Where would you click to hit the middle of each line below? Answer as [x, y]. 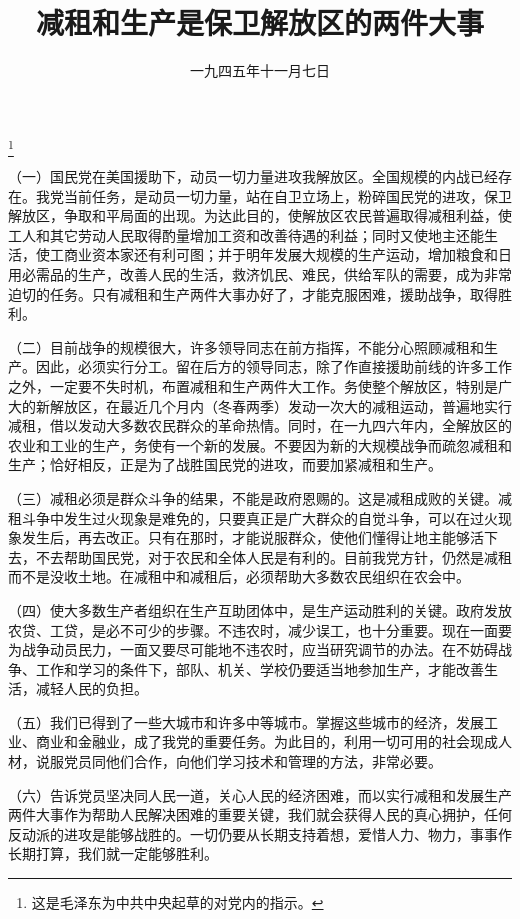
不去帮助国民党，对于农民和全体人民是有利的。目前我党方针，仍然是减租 [273, 556]
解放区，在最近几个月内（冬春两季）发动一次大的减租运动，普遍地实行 [280, 405]
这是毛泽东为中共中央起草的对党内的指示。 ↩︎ [177, 902]
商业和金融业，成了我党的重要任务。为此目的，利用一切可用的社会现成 [266, 741]
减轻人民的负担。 [91, 688]
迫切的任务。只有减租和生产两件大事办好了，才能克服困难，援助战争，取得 [253, 293]
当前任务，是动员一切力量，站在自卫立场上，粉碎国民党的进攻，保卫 [287, 195]
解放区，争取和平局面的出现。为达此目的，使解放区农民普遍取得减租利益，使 [260, 215]
